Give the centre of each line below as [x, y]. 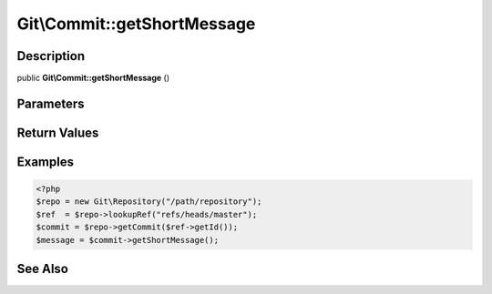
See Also [42, 269]
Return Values [58, 132]
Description [51, 56]
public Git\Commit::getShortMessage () [93, 78]
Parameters [51, 103]
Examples [46, 162]
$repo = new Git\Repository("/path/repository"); [149, 202]
